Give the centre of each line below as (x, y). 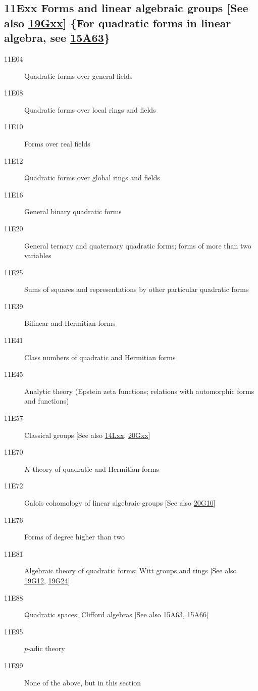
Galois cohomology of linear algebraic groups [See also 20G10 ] (120, 503)
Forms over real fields (57, 143)
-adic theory (46, 648)
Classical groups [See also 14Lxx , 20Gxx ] (87, 435)
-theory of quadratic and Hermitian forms (94, 468)
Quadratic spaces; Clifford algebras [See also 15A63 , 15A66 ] (116, 614)
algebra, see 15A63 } (57, 38)
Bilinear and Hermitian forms (70, 323)
